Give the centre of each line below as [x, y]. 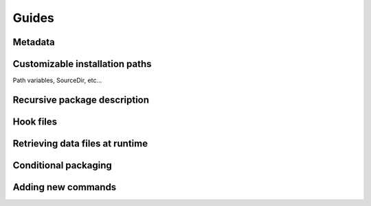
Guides [34, 18]
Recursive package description [81, 100]
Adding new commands [65, 187]
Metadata [34, 42]
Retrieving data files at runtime [80, 143]
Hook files [35, 121]
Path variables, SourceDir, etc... [57, 80]
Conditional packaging [63, 165]
